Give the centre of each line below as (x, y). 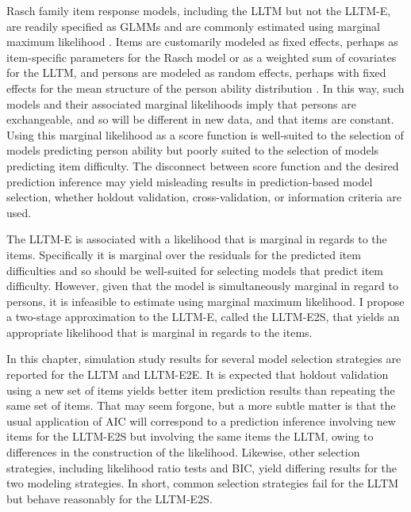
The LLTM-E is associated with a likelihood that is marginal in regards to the (197, 239)
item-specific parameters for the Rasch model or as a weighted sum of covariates (202, 57)
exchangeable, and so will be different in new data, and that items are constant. (200, 119)
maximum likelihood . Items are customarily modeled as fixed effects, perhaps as (202, 42)
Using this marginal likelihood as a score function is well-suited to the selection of (205, 134)
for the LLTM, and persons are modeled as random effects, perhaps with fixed (196, 73)
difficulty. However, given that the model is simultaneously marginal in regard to (202, 286)
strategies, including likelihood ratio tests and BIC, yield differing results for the (202, 467)
